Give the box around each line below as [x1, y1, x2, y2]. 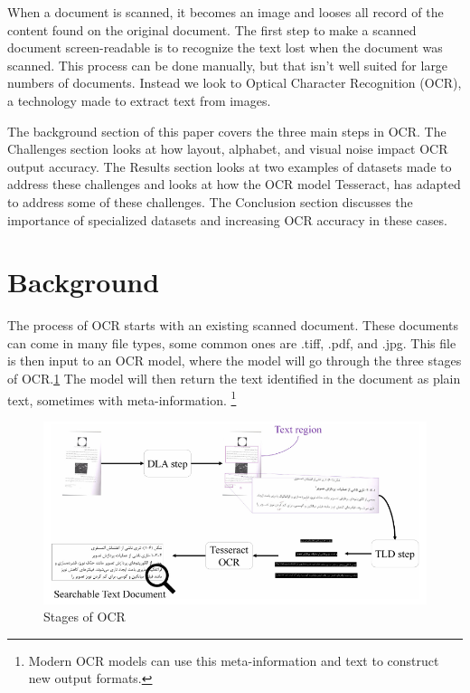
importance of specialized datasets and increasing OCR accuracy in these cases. [7, 210, 447, 229]
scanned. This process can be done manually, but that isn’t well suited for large [7, 55, 448, 74]
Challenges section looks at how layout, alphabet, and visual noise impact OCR [7, 139, 448, 158]
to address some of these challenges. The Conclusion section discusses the [7, 192, 413, 211]
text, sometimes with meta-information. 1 [7, 387, 237, 409]
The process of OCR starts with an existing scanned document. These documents [7, 316, 458, 335]
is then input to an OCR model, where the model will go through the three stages [7, 351, 462, 370]
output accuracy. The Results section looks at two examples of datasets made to [7, 157, 452, 176]
